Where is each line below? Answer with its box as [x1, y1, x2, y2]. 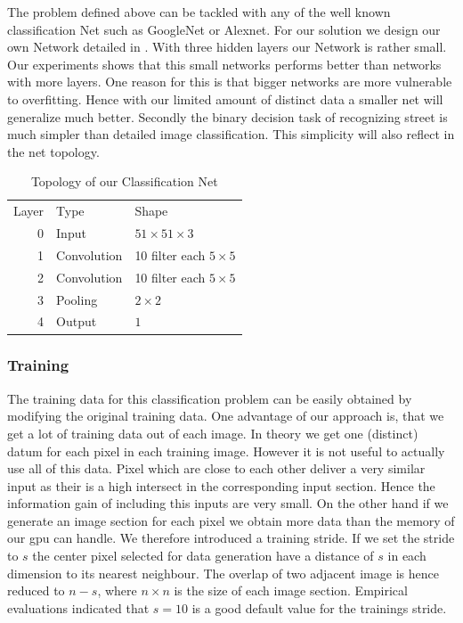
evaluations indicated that [7, 598, 150, 617]
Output [56, 312, 97, 331]
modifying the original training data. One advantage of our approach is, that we [7, 406, 444, 425]
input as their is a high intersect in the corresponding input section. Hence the [7, 476, 435, 495]
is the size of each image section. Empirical [174, 581, 408, 600]
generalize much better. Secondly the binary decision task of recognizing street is [7, 107, 448, 126]
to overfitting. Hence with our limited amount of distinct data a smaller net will [7, 89, 443, 108]
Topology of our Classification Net [30, 172, 218, 191]
